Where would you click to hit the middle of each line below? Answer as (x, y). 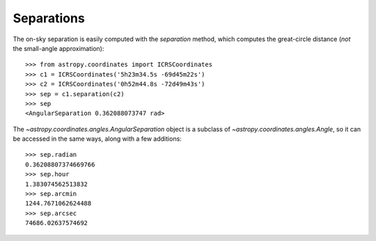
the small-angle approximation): (58, 48)
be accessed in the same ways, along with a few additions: (97, 139)
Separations (49, 18)
